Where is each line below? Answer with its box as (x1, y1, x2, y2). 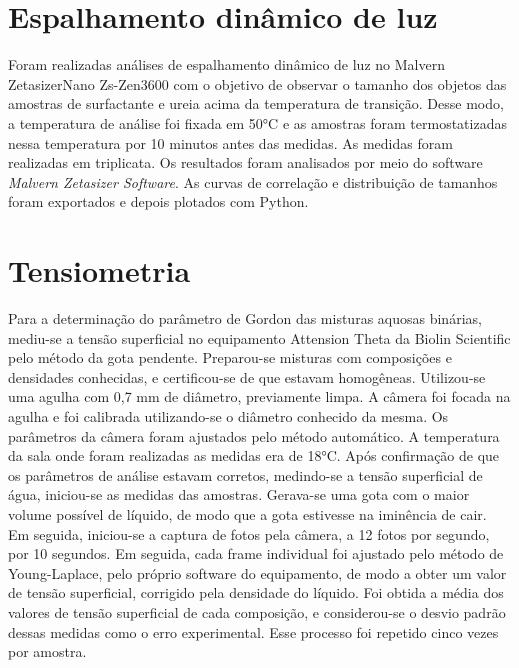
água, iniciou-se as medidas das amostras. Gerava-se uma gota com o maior (8, 484, 470, 505)
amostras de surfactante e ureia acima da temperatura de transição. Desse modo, (8, 93, 504, 114)
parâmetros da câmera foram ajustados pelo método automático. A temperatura (8, 425, 500, 446)
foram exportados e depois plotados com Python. (8, 191, 309, 212)
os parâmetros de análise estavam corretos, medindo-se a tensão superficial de (8, 464, 483, 485)
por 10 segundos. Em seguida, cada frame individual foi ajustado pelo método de (8, 543, 504, 564)
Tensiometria (8, 250, 191, 291)
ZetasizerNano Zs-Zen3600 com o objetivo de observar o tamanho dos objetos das (8, 73, 507, 94)
